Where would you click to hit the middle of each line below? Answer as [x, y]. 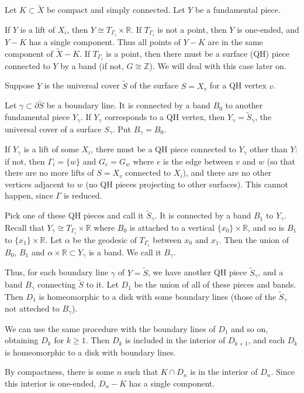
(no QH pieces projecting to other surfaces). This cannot [187, 184]
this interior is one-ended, [51, 383]
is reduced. [83, 195]
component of [29, 53]
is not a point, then [192, 29]
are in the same [235, 41]
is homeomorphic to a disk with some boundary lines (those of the [158, 296]
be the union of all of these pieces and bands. [215, 284]
